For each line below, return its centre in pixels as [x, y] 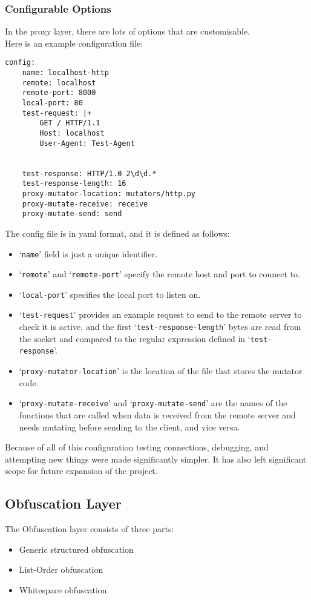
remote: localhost [59, 83]
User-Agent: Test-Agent [87, 143]
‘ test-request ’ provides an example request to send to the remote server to [160, 315]
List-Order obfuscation [61, 569]
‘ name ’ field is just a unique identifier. [88, 253]
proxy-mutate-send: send [72, 214]
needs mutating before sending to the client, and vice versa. [129, 427]
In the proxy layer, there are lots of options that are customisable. [127, 31]
